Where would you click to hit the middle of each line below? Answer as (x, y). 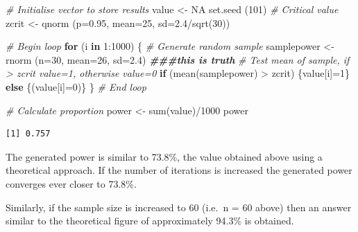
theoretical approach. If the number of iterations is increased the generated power (179, 170)
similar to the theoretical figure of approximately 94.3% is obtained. (150, 221)
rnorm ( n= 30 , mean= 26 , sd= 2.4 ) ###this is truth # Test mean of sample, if (178, 59)
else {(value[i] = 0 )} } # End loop (76, 86)
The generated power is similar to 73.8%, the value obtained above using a (164, 156)
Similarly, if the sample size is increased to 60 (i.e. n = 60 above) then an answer (179, 207)
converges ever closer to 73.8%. (71, 183)
